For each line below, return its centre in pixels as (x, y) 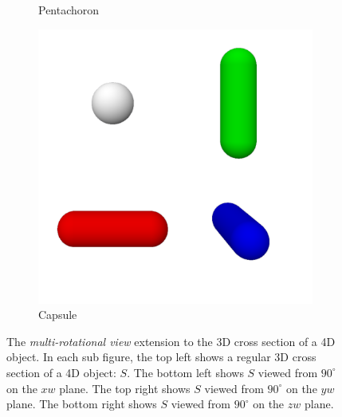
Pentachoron (69, 10)
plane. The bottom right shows (82, 404)
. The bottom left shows (185, 372)
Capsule (58, 315)
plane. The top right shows (125, 388)
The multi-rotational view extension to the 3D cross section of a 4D (171, 341)
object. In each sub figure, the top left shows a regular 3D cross (161, 357)
